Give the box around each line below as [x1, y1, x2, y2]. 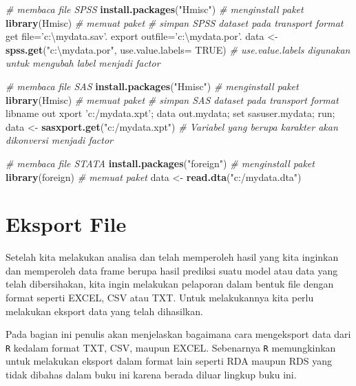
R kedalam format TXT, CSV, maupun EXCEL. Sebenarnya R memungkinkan [6, 340, 336, 354]
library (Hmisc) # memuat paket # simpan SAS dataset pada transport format [6, 92, 339, 107]
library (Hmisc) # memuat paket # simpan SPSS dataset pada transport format [6, 15, 344, 30]
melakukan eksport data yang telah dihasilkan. [6, 303, 203, 318]
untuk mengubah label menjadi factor [6, 56, 160, 70]
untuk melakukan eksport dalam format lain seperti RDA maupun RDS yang [6, 354, 332, 368]
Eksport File [6, 210, 127, 238]
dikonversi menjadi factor [6, 133, 114, 147]
